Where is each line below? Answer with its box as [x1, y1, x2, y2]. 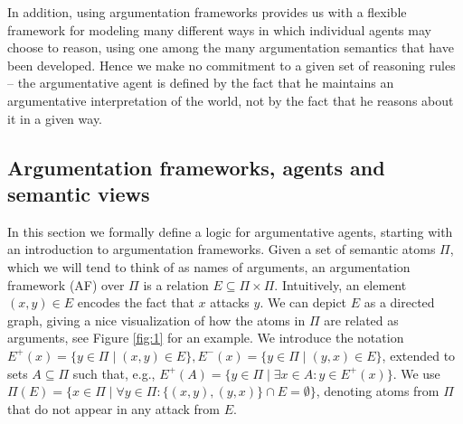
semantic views [7, 179, 150, 207]
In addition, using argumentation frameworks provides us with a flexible [7, 3, 407, 21]
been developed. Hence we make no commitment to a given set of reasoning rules [7, 55, 456, 74]
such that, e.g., [72, 363, 156, 382]
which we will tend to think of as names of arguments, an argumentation [7, 257, 411, 276]
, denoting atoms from [316, 382, 439, 400]
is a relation [143, 275, 209, 294]
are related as [324, 310, 399, 329]
